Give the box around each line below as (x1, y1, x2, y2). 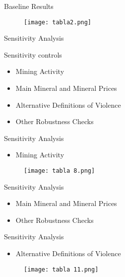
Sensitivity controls (4, 49, 62, 60)
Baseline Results (4, 1, 54, 11)
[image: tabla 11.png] (24, 266, 99, 273)
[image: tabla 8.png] (24, 167, 95, 174)
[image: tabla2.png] (24, 18, 92, 26)
